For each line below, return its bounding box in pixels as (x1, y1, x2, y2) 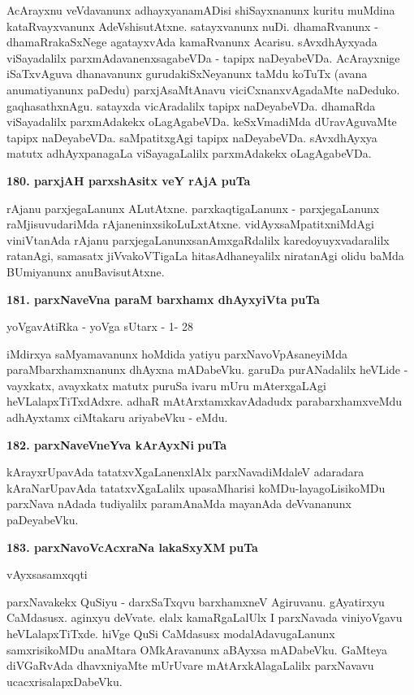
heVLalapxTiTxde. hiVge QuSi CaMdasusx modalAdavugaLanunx (6, 625, 335, 641)
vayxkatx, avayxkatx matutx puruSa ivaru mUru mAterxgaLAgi (6, 376, 326, 393)
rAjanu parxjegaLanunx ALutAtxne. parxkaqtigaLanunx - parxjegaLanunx (6, 199, 380, 216)
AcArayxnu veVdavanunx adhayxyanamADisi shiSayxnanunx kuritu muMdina (6, 2, 395, 18)
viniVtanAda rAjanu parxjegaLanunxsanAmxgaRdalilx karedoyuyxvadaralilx (6, 231, 390, 248)
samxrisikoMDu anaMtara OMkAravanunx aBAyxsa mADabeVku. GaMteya (6, 641, 387, 658)
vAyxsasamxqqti (6, 566, 88, 583)
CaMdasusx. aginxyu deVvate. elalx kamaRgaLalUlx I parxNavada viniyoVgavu (6, 609, 403, 626)
